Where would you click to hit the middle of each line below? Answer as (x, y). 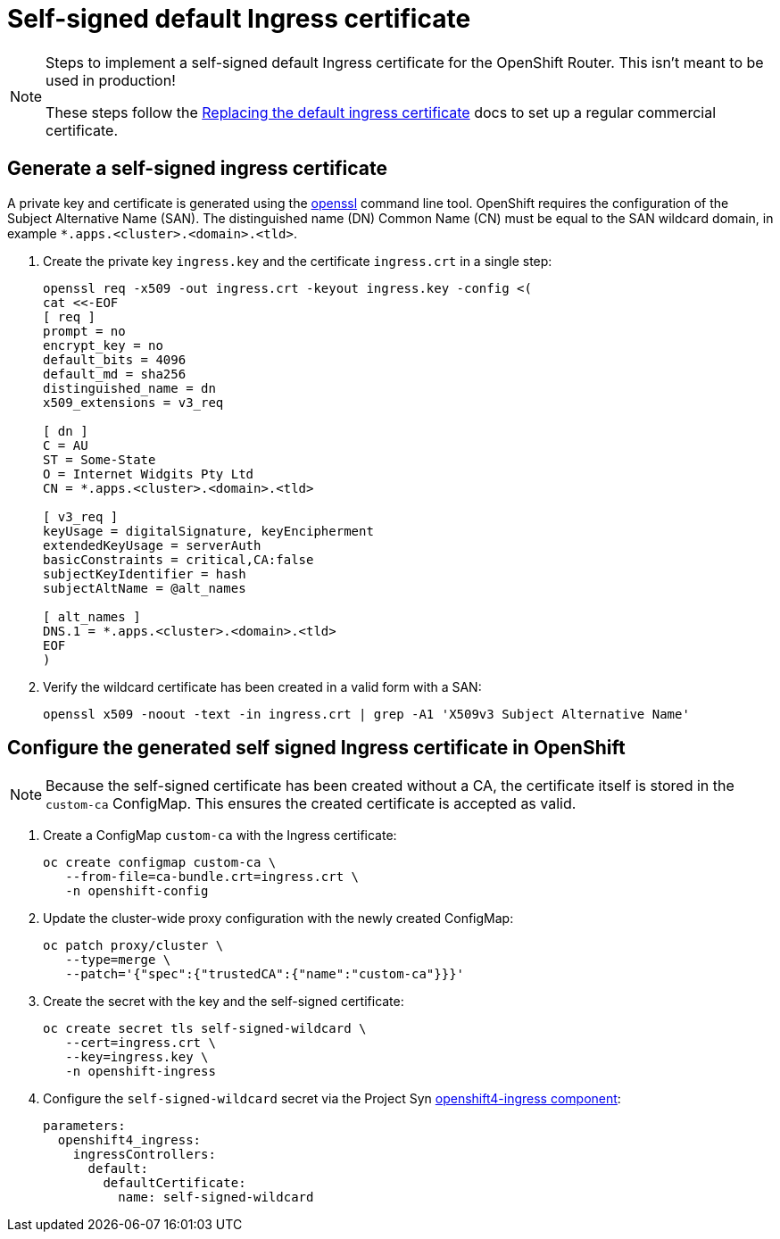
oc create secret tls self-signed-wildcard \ (205, 1029)
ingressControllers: (144, 1155)
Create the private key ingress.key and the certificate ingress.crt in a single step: (298, 261)
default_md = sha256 (115, 374)
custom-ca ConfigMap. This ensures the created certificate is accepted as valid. (311, 804)
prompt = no (84, 331)
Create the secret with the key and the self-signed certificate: (224, 1002)
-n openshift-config (137, 891)
